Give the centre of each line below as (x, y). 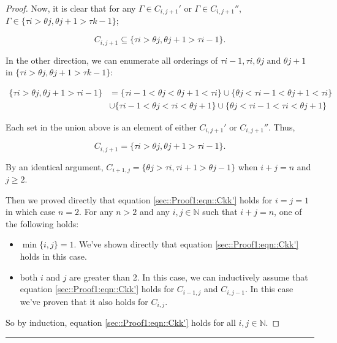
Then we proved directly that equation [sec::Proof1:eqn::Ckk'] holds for (139, 199)
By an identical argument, (55, 166)
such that (220, 212)
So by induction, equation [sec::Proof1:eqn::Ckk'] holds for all (121, 322)
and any (154, 212)
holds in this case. (53, 256)
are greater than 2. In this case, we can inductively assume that (189, 277)
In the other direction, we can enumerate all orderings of (112, 60)
